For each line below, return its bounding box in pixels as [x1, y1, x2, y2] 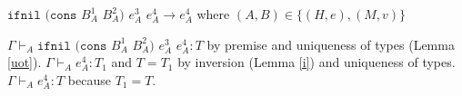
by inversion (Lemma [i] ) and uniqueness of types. [177, 53, 456, 72]
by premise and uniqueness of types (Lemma [206, 34, 455, 53]
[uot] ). [7, 53, 42, 72]
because [67, 70, 111, 89]
